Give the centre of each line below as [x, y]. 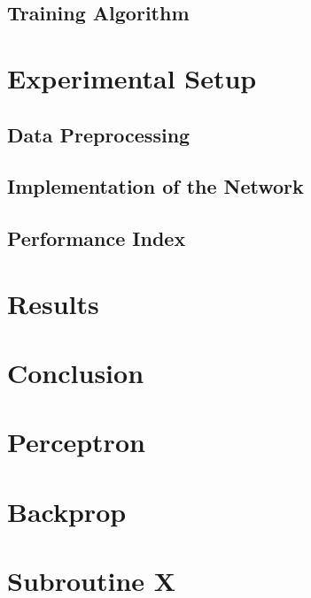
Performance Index [97, 238]
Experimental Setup [132, 77]
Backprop [67, 511]
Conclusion [76, 373]
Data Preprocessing [99, 134]
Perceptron [76, 442]
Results [53, 303]
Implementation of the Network [155, 186]
